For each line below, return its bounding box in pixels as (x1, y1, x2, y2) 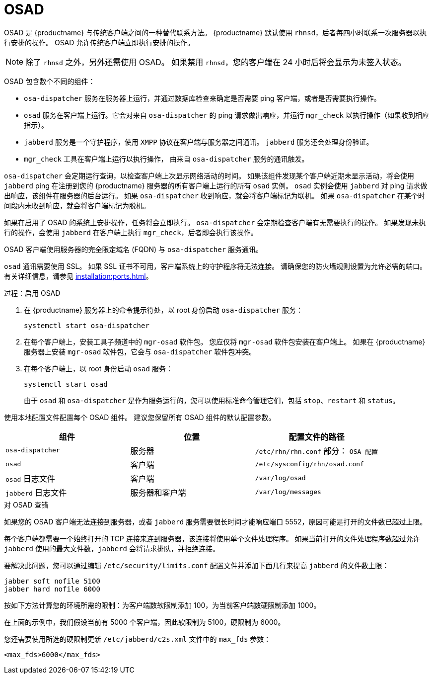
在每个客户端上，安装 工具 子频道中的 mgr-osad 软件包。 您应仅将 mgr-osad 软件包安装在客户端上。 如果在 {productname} (24, 337, 426, 346)
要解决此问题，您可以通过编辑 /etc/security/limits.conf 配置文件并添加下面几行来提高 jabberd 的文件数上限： (4, 561, 389, 570)
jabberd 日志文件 (5, 487, 67, 498)
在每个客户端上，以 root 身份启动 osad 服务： (24, 364, 173, 373)
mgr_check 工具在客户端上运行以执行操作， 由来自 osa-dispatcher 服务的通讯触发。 (24, 154, 309, 163)
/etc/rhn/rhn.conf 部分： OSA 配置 (255, 445, 378, 456)
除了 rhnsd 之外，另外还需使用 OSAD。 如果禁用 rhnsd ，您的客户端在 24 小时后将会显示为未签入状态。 (25, 57, 406, 67)
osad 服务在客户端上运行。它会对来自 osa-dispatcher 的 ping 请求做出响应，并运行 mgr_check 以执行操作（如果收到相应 (24, 110, 429, 119)
